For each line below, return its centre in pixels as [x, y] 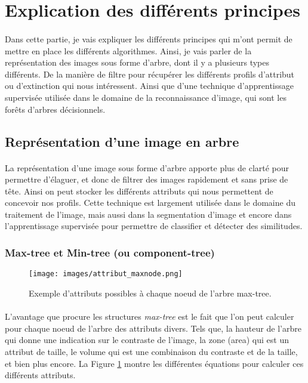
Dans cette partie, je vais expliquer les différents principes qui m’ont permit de [149, 38]
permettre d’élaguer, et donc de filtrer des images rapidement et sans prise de [147, 179]
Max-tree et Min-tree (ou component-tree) [110, 252]
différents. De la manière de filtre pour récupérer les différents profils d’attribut [150, 74]
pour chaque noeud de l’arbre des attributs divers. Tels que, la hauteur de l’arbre [153, 328]
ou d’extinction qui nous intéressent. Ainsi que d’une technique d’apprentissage [149, 86]
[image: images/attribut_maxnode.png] [106, 274]
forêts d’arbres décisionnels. [55, 109]
